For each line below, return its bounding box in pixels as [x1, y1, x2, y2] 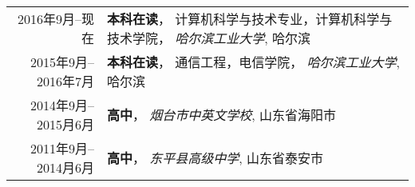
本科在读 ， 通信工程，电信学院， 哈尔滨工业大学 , [106, 53, 401, 71]
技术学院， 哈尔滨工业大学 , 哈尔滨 [106, 29, 311, 47]
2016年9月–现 [17, 10, 94, 28]
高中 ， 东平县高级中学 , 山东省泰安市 [106, 149, 324, 167]
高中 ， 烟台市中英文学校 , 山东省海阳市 [106, 105, 337, 124]
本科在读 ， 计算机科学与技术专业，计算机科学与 [106, 10, 393, 28]
